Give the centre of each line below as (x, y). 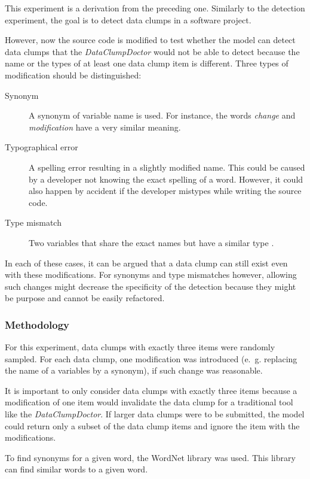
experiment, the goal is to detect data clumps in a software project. (128, 19)
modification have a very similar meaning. (105, 127)
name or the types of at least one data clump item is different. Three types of (147, 63)
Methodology (37, 324)
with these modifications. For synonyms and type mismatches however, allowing (151, 275)
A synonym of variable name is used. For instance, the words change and (162, 115)
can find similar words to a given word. (76, 469)
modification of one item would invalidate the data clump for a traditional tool (149, 402)
